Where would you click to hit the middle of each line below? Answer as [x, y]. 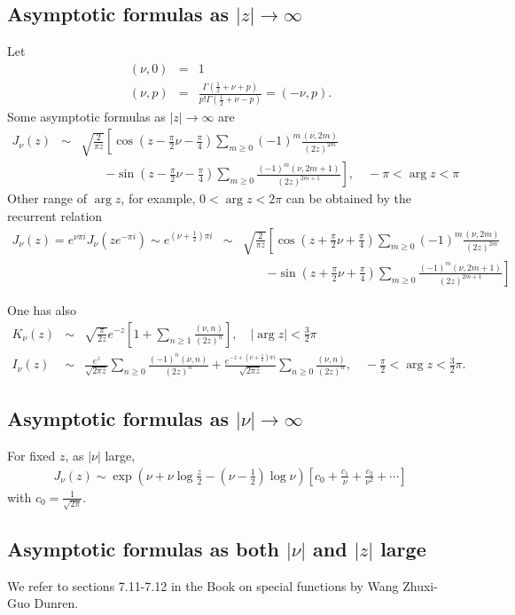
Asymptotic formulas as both [143, 548]
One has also [42, 309]
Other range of [47, 198]
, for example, [158, 198]
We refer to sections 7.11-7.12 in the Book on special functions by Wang [203, 585]
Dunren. [56, 603]
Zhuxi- [420, 585]
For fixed [31, 456]
